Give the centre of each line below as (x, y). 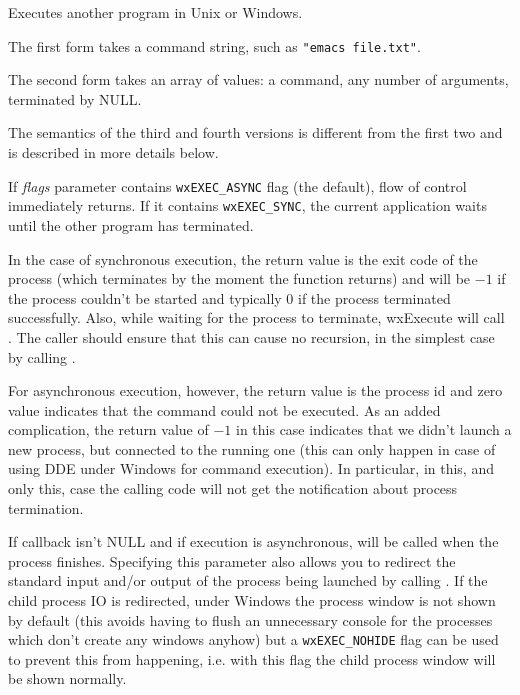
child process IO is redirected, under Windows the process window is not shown (252, 600)
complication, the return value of (108, 429)
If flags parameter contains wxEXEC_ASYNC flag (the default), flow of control (237, 185)
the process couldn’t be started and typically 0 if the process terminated (229, 297)
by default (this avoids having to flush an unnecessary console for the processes (250, 619)
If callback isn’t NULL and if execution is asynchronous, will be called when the (253, 541)
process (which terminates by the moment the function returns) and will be (239, 278)
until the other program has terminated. (131, 224)
